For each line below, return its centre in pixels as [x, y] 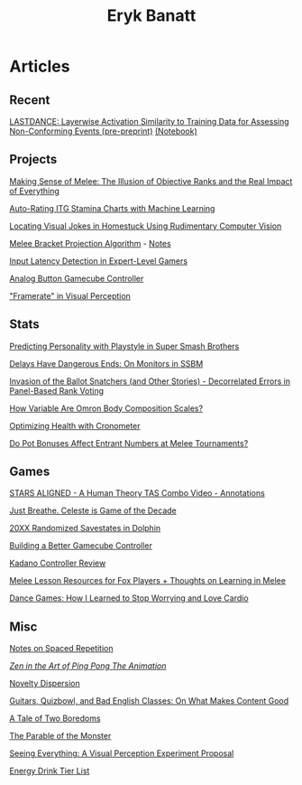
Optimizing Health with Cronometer [75, 425]
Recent [30, 100]
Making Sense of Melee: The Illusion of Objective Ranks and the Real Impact [151, 181]
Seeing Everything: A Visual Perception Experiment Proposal [122, 753]
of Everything [35, 191]
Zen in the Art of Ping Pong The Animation [88, 666]
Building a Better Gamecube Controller [81, 546]
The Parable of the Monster [60, 736]
